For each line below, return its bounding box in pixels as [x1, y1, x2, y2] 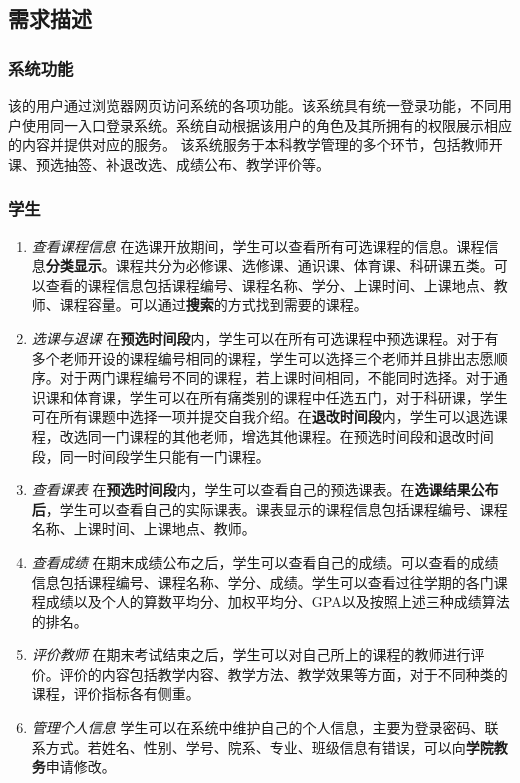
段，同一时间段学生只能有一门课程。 [31, 445, 270, 466]
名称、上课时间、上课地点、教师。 [31, 518, 256, 539]
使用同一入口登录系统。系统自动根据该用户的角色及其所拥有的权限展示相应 [21, 114, 512, 135]
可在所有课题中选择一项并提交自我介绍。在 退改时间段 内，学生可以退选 [31, 406, 494, 427]
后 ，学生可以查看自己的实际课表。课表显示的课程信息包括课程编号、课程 [31, 498, 508, 519]
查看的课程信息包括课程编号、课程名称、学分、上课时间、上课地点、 [45, 274, 494, 295]
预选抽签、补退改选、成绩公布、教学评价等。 [35, 153, 330, 174]
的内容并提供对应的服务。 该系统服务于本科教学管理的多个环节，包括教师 [8, 134, 489, 155]
